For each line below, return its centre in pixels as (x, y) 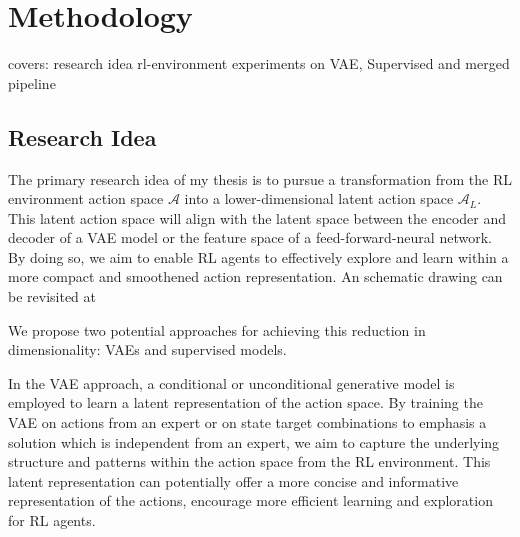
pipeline (32, 82)
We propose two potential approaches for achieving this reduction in (217, 329)
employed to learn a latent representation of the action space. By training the (245, 402)
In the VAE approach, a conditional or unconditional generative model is (231, 382)
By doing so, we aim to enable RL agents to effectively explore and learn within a (258, 256)
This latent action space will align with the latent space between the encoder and (257, 217)
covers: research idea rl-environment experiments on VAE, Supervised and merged (259, 63)
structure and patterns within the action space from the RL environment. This (249, 461)
